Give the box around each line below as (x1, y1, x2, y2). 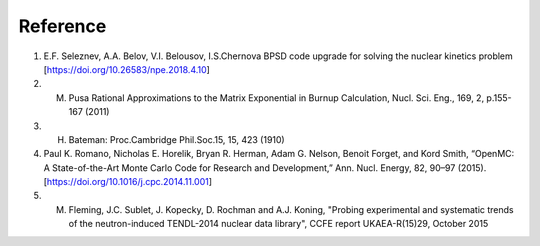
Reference (18, 15, 107, 37)
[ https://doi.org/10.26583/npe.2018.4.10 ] (43, 63, 210, 75)
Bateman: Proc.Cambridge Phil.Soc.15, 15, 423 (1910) (68, 133, 285, 145)
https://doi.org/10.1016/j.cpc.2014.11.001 (46, 176, 209, 188)
